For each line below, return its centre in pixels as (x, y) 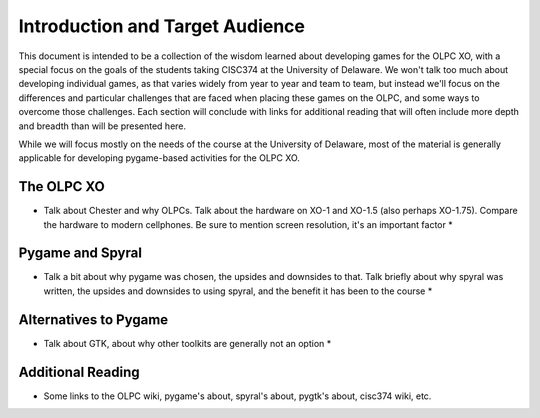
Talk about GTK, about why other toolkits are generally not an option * (187, 343)
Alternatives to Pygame (93, 319)
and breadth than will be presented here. (102, 126)
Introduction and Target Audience (161, 26)
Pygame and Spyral (80, 253)
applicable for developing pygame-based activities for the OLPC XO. (159, 158)
